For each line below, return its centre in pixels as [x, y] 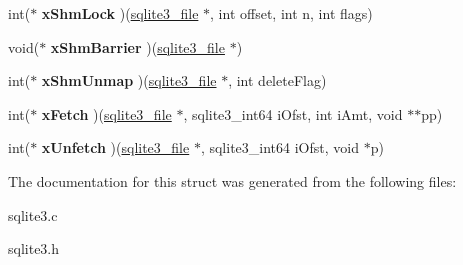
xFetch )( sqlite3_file [106, 113]
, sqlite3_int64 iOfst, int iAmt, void [293, 113]
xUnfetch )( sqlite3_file [115, 147]
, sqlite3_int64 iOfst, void [279, 147]
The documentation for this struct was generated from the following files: [232, 180]
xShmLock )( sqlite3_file [120, 13]
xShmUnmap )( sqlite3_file [129, 80]
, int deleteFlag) [277, 80]
